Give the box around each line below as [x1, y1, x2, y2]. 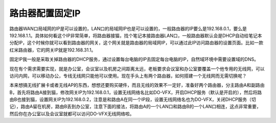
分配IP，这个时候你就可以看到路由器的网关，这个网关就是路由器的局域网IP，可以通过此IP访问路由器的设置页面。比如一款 [9, 40, 264, 46]
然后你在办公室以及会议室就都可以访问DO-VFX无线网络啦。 [9, 110, 135, 117]
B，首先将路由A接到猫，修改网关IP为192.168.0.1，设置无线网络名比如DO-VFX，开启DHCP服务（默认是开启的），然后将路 [9, 89, 262, 95]
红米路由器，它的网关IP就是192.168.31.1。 [9, 46, 96, 53]
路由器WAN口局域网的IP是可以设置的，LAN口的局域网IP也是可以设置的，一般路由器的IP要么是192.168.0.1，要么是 [9, 26, 247, 32]
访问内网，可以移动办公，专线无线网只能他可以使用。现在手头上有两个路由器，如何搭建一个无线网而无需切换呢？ [9, 72, 247, 79]
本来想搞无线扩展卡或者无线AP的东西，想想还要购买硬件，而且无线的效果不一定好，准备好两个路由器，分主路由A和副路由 [9, 82, 265, 88]
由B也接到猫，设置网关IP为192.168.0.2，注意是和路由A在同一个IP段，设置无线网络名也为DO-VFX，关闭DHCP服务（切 [9, 96, 257, 103]
